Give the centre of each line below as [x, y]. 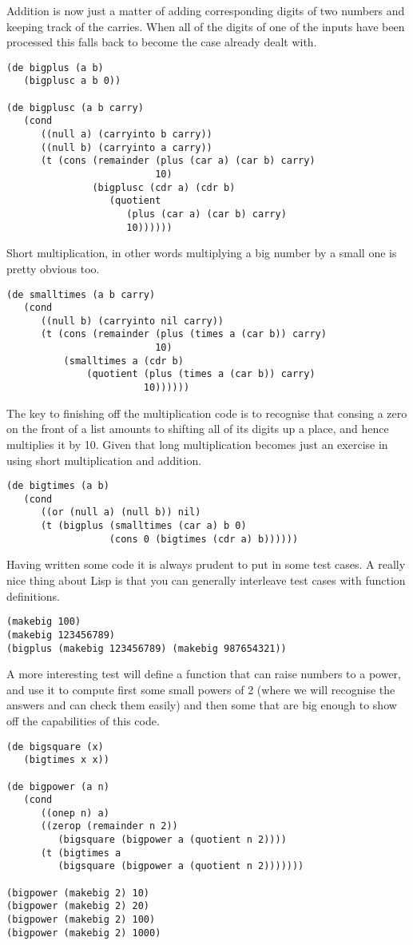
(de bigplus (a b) [55, 67]
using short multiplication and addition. [104, 460]
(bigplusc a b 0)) [72, 81]
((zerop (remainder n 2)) [109, 826]
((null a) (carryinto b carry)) [126, 135]
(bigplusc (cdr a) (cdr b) [164, 187]
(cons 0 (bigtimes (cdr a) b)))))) [204, 539]
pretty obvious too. [53, 268]
